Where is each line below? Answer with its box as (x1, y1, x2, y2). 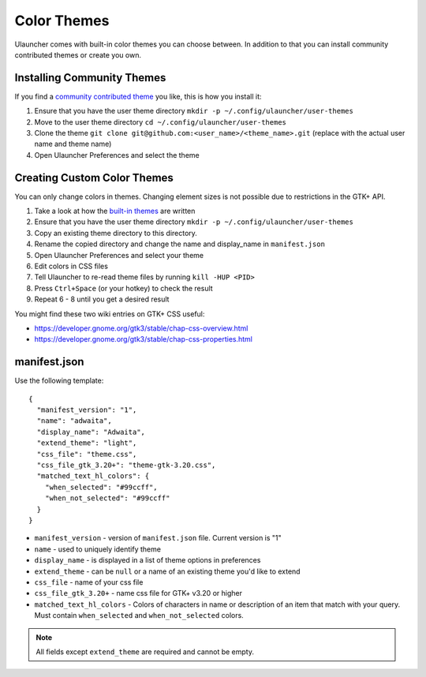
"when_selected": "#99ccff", (44, 482, 158, 492)
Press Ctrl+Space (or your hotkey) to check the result (34, 283, 213, 293)
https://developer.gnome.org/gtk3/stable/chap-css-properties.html (34, 335, 252, 344)
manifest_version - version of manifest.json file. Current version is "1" (34, 533, 282, 543)
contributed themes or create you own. (14, 50, 142, 59)
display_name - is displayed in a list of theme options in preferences (34, 555, 261, 565)
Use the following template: (14, 376, 104, 386)
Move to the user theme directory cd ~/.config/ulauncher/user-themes (34, 117, 287, 126)
